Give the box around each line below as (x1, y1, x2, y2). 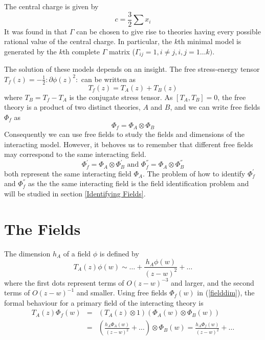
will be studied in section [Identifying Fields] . (4, 188, 146, 198)
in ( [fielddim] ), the (197, 287, 255, 298)
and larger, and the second (171, 277, 254, 288)
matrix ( (108, 46, 135, 56)
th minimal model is (178, 36, 241, 47)
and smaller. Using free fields (76, 287, 167, 298)
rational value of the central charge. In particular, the (4, 36, 172, 47)
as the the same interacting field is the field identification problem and (28, 178, 249, 189)
